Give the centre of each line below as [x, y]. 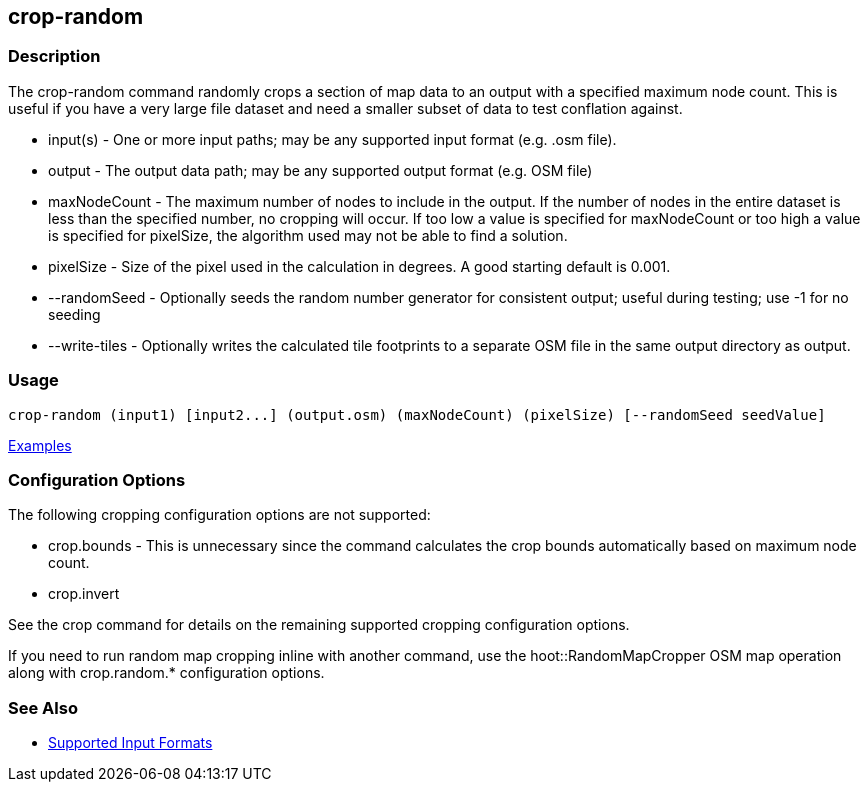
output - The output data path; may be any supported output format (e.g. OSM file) [320, 170]
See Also [43, 707]
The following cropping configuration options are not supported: [219, 515]
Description [54, 56]
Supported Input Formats [130, 743]
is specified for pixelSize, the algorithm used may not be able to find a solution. [308, 235]
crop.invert [84, 594]
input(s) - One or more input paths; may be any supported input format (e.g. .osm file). [332, 139]
